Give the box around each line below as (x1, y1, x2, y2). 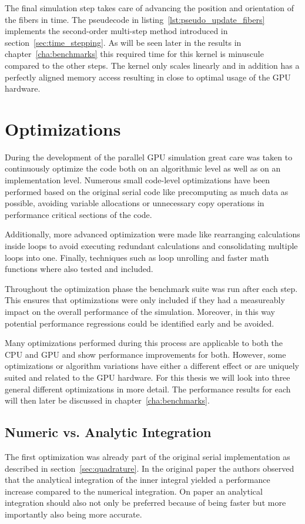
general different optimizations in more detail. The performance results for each (5, 382, 291, 395)
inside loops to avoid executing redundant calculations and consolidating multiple (5, 240, 298, 252)
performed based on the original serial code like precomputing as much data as (5, 185, 289, 197)
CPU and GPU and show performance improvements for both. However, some (5, 348, 286, 360)
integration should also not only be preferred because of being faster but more (5, 496, 286, 509)
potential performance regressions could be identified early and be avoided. (5, 317, 274, 329)
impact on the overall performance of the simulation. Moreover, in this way (5, 305, 276, 317)
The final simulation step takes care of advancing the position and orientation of (5, 2, 294, 14)
